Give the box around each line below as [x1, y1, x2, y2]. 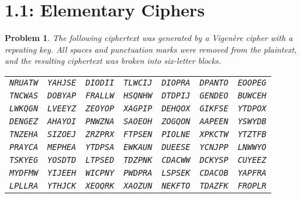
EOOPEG [237, 77, 267, 87]
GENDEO [199, 90, 229, 100]
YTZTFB [237, 129, 267, 139]
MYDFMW [9, 168, 39, 177]
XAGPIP [123, 103, 153, 113]
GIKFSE [199, 103, 229, 113]
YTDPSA [85, 142, 115, 152]
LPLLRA [9, 180, 39, 190]
